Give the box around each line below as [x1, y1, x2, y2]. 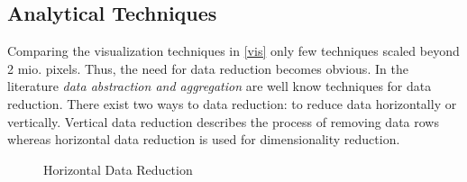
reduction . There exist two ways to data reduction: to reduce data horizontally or [7, 94, 457, 113]
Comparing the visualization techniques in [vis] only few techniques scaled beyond [7, 41, 460, 60]
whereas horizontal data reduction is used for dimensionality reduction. [7, 130, 400, 149]
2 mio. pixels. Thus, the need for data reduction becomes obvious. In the [7, 59, 408, 77]
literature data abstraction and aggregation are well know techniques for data [7, 77, 432, 96]
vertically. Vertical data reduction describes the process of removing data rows [7, 112, 439, 131]
